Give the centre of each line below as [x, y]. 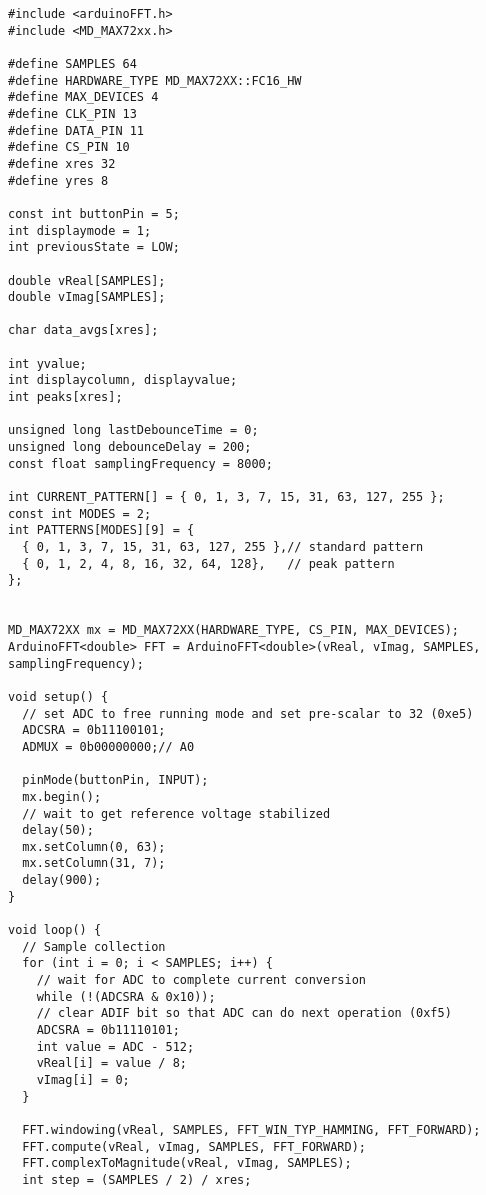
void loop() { [55, 930]
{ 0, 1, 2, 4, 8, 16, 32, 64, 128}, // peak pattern [208, 563]
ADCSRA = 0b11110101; [108, 1030]
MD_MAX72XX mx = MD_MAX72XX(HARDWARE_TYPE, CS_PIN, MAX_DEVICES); [234, 630]
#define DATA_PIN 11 [76, 130]
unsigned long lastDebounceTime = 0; [133, 430]
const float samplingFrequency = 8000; [140, 463]
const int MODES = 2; [80, 513]
